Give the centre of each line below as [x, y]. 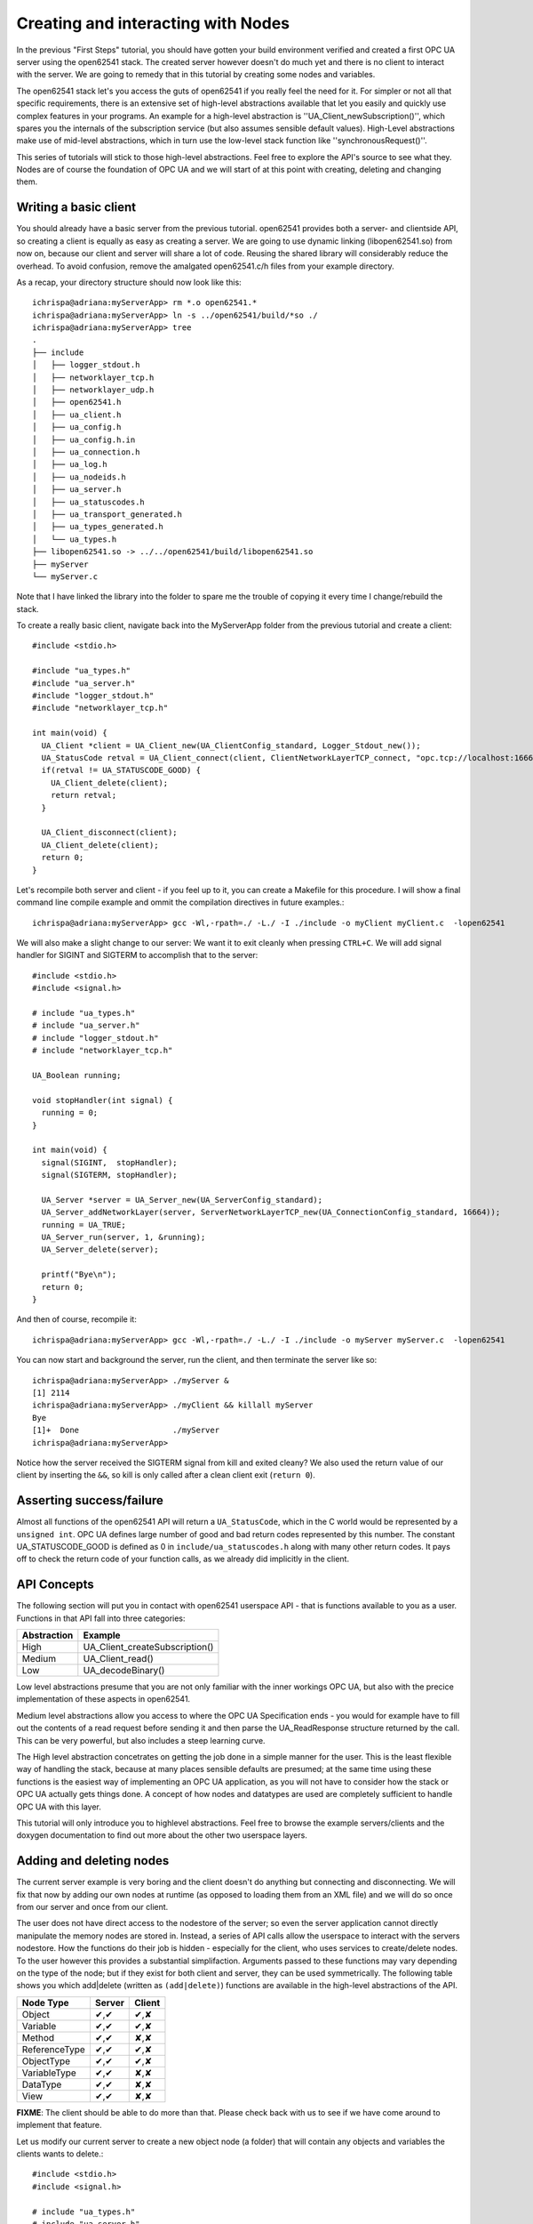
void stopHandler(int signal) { [103, 1100]
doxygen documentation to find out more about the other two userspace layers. [162, 1835]
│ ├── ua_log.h [70, 464]
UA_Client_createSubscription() [148, 1648]
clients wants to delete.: [60, 2154]
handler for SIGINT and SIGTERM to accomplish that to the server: [137, 955]
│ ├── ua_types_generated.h [98, 527]
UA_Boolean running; [77, 1075]
